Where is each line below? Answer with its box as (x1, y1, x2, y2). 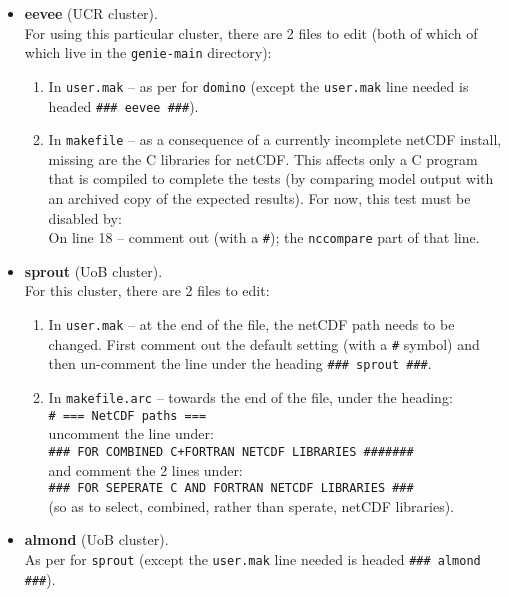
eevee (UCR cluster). (24, 3, 158, 23)
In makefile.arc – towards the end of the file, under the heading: (48, 387, 453, 407)
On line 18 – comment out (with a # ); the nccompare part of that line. (48, 227, 480, 248)
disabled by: (48, 207, 122, 228)
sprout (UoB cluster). (24, 260, 163, 281)
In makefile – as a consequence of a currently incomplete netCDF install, (48, 129, 502, 150)
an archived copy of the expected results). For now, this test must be (48, 188, 471, 208)
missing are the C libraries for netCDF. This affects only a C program (48, 148, 478, 169)
